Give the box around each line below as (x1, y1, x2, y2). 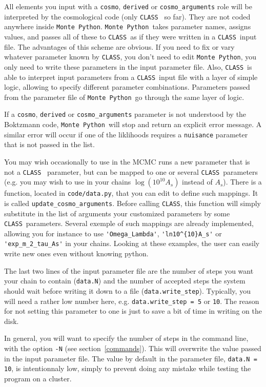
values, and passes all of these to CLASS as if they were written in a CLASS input (4, 31, 257, 42)
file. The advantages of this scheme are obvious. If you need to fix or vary (4, 41, 235, 52)
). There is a (223, 176, 262, 187)
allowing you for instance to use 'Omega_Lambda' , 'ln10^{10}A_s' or (4, 228, 222, 238)
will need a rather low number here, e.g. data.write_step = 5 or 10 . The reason (4, 295, 259, 306)
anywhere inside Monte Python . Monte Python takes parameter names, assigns (4, 21, 251, 32)
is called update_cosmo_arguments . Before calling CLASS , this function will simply (4, 197, 261, 208)
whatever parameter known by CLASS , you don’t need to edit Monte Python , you (4, 51, 257, 62)
